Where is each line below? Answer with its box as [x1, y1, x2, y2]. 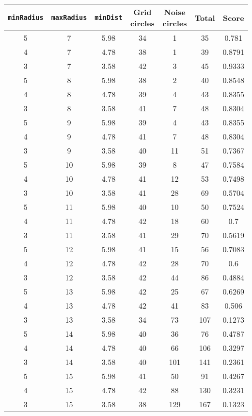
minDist [94, 14, 123, 21]
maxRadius [51, 14, 87, 21]
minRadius [8, 14, 44, 21]
